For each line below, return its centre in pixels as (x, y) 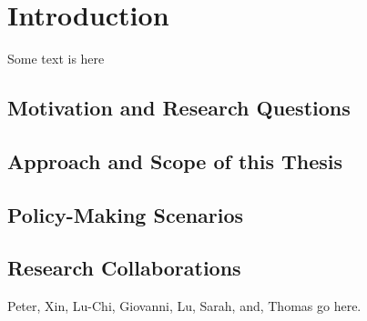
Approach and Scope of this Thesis (175, 160)
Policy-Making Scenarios (126, 214)
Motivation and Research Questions (179, 108)
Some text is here (56, 59)
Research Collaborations (124, 268)
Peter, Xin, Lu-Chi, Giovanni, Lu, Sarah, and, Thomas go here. (184, 306)
